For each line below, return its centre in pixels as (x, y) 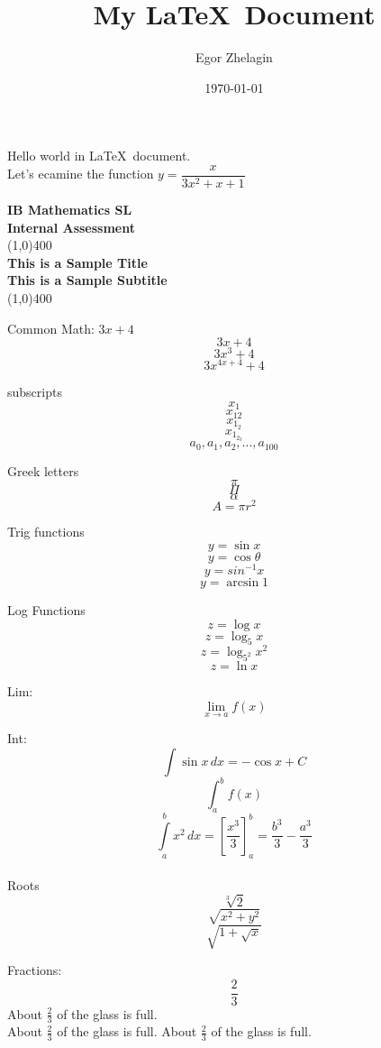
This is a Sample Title (77, 262)
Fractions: (35, 970)
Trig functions (46, 532)
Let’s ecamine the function (81, 174)
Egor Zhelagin (234, 57)
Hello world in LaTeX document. (99, 156)
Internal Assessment (71, 227)
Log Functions (46, 610)
